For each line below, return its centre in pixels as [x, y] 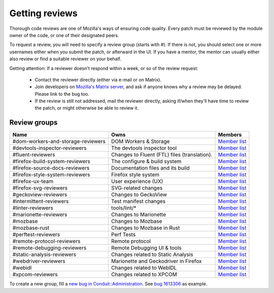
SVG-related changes [137, 188]
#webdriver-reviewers [39, 261]
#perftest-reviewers [36, 235]
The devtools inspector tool [144, 148]
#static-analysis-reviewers [44, 254]
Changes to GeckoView [139, 195]
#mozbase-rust [31, 228]
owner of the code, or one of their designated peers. [64, 35]
